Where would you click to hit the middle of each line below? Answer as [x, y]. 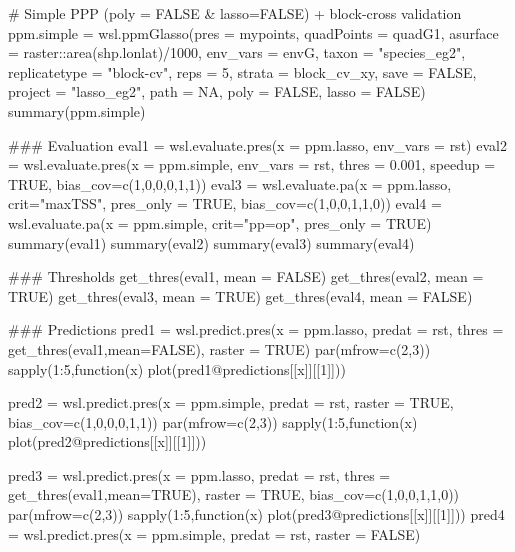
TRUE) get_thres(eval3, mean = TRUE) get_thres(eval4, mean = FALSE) [240, 295]
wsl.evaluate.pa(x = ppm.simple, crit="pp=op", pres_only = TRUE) [220, 222]
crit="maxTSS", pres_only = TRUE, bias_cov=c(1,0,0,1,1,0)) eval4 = [225, 203]
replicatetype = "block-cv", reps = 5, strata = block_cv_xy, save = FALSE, [242, 71]
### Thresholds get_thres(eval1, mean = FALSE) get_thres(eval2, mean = [246, 276]
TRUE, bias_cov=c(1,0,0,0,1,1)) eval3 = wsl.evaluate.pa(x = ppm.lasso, [230, 183]
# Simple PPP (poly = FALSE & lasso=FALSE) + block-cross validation [235, 13]
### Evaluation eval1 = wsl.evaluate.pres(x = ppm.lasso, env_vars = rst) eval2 [257, 144]
